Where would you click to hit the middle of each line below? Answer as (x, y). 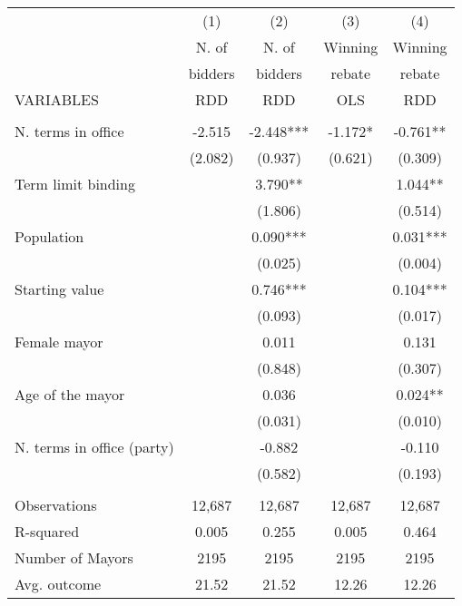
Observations (56, 505)
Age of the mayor (70, 394)
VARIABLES (57, 99)
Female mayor (59, 342)
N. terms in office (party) (94, 447)
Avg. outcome (58, 584)
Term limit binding (75, 184)
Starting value (59, 289)
